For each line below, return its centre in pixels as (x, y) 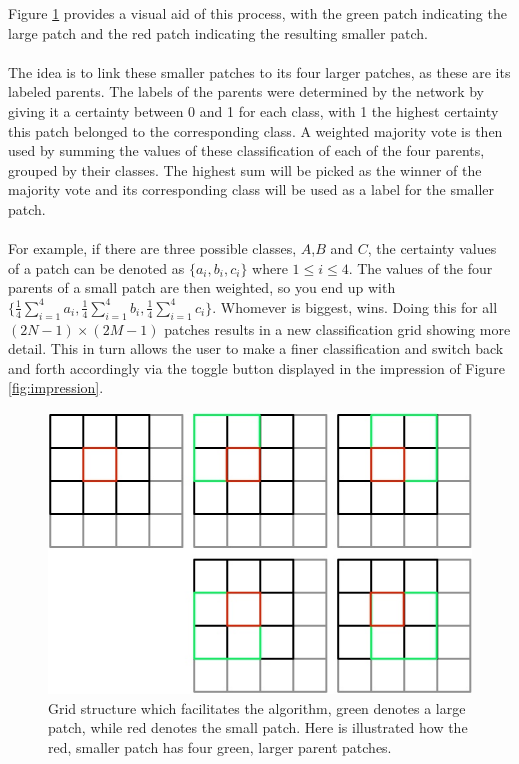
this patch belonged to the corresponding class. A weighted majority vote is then (255, 130)
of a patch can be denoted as (96, 267)
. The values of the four (420, 267)
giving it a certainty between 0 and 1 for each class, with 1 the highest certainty (253, 110)
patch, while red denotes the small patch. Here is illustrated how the (258, 727)
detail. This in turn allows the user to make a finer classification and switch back (256, 348)
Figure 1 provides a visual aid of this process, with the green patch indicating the (257, 13)
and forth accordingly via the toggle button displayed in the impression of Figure (256, 367)
